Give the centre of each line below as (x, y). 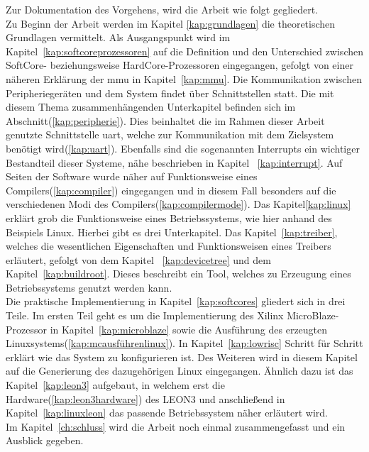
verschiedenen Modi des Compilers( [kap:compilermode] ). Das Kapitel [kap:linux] (178, 204)
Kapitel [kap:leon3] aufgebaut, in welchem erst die (115, 385)
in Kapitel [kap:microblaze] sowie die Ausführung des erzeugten (189, 329)
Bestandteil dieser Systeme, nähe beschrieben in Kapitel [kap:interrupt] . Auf (174, 162)
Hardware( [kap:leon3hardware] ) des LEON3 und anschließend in (145, 398)
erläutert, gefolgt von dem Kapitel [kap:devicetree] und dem (138, 259)
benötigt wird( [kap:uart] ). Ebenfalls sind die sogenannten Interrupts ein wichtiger (183, 148)
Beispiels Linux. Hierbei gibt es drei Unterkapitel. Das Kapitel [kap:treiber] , (172, 232)
